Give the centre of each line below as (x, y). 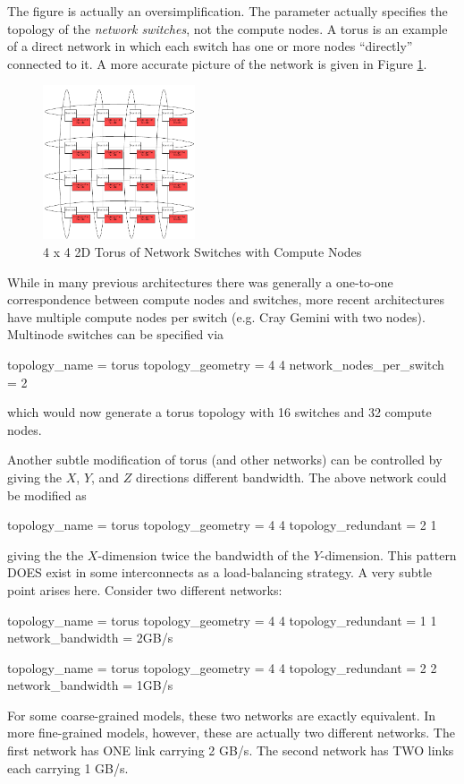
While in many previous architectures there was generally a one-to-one (200, 281)
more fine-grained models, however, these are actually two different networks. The (231, 733)
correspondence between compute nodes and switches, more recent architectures (226, 299)
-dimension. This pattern (388, 554)
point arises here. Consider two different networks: (145, 589)
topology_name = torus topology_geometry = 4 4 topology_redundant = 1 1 (222, 620)
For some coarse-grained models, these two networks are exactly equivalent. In (222, 715)
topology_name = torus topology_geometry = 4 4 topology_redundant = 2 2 (222, 667)
